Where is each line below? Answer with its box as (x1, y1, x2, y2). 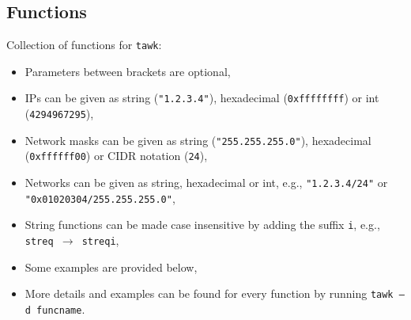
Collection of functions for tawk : (6, 36, 162, 53)
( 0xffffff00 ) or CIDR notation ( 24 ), (25, 147, 208, 164)
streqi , (81, 232, 119, 249)
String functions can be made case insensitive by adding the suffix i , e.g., (25, 216, 380, 233)
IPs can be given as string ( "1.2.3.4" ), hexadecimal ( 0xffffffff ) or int (25, 90, 379, 106)
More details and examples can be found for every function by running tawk (25, 285, 394, 302)
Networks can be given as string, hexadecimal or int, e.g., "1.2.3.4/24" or (25, 174, 388, 191)
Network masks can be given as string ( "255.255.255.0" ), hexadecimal (25, 131, 371, 148)
